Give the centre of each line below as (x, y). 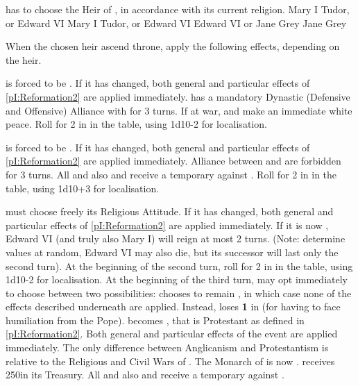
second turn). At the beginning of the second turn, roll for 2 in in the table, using (179, 266)
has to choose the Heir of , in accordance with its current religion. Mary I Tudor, (178, 9)
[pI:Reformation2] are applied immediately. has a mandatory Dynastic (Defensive (178, 96)
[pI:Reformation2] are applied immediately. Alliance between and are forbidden (173, 161)
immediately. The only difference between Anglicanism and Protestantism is (167, 347)
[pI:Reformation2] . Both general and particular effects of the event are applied (172, 334)
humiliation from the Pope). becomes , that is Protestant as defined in (155, 320)
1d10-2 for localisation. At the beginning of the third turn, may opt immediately (177, 279)
